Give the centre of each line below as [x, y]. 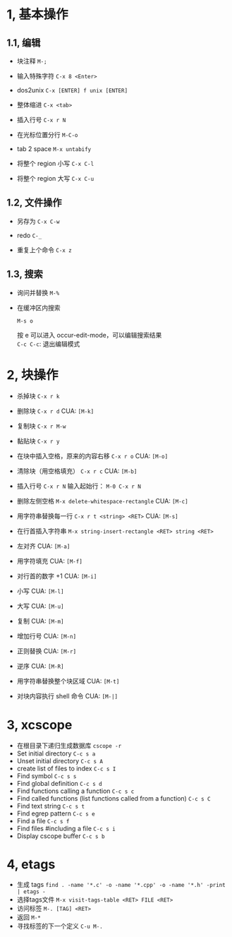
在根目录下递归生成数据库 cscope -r [69, 745]
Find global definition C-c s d [60, 783]
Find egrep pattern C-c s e [56, 813]
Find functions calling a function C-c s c [75, 791]
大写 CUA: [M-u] [40, 606]
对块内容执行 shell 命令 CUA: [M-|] [67, 696]
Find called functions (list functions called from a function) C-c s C [114, 798]
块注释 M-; [32, 61]
